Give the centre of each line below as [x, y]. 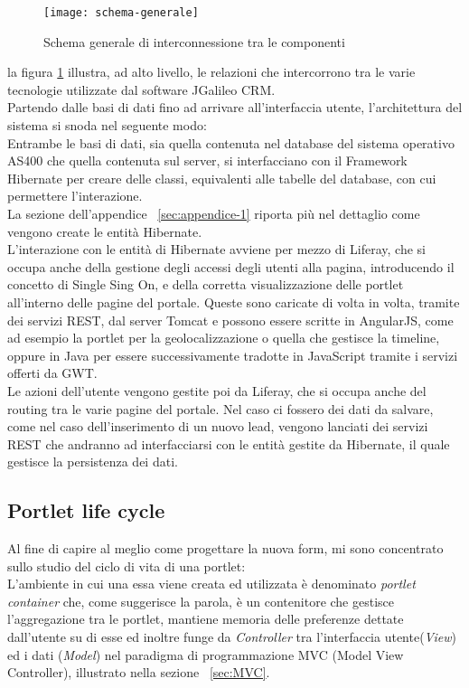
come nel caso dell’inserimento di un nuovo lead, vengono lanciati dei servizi [218, 426]
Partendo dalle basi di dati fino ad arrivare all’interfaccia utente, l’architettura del [235, 107]
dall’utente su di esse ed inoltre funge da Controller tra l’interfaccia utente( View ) [232, 637]
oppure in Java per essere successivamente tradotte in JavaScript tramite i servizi [233, 355]
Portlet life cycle [86, 510]
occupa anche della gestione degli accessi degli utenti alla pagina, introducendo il [231, 266]
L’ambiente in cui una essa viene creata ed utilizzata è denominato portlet [211, 584]
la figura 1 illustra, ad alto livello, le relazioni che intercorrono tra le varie [211, 72]
